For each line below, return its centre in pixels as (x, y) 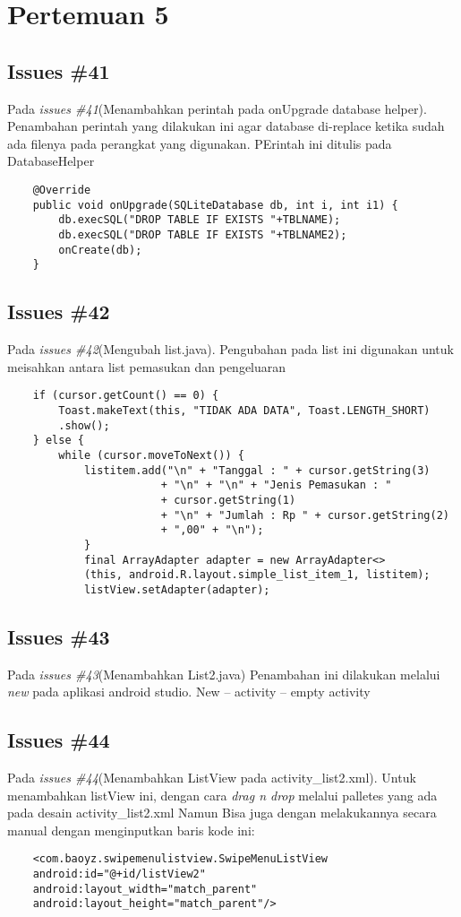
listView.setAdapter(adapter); (177, 589)
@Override (62, 190)
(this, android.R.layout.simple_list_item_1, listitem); (257, 575)
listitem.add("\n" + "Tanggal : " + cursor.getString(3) (257, 470)
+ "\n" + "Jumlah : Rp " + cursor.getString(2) (305, 515)
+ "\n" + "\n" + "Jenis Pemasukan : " (276, 485)
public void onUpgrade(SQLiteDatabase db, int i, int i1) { (215, 205)
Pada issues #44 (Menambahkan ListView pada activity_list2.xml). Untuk (212, 778)
